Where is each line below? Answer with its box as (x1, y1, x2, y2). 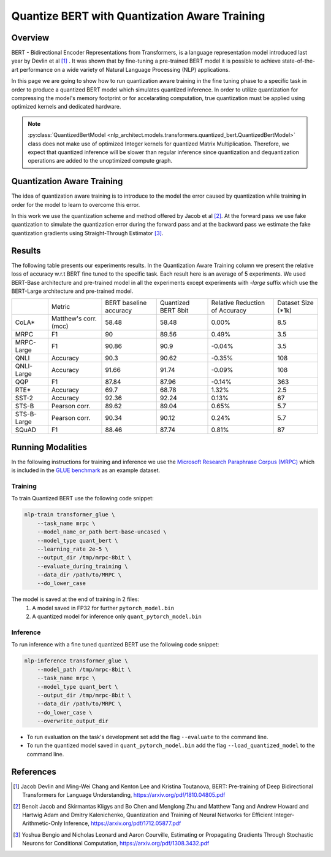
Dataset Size (277, 298, 314, 307)
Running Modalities (11, 442, 87, 452)
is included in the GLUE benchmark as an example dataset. (11, 467, 161, 474)
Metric (51, 303, 70, 311)
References (11, 766, 56, 777)
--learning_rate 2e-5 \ (37, 545, 108, 553)
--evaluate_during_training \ (37, 562, 128, 570)
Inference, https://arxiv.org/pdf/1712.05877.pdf (63, 820, 181, 827)
